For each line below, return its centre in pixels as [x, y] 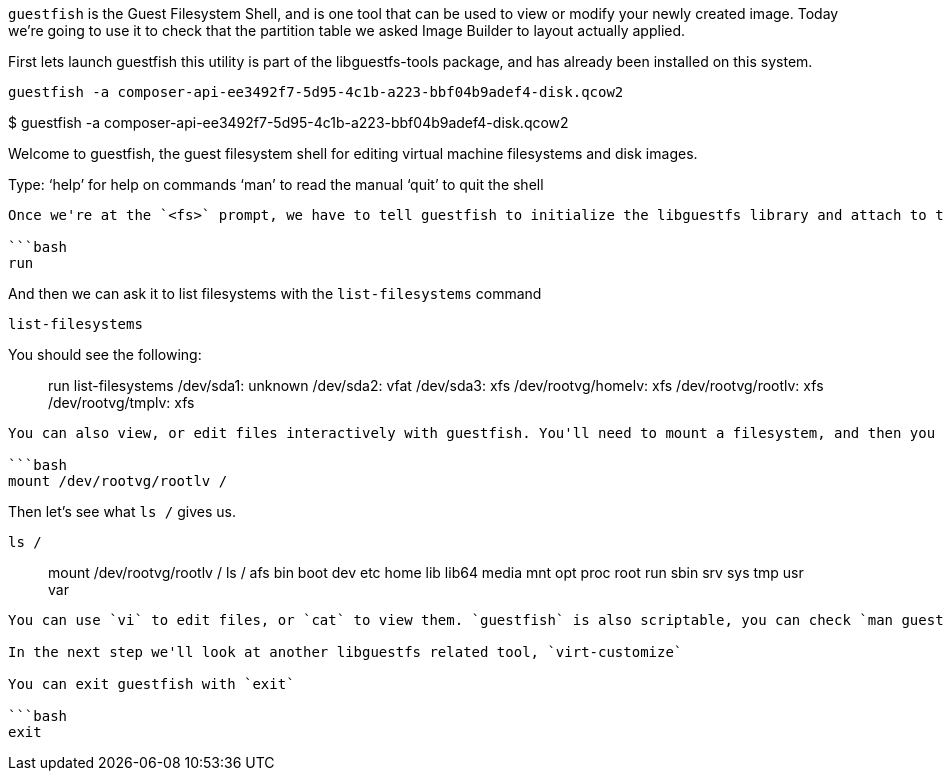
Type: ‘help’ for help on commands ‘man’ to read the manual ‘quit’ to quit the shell [276, 184]
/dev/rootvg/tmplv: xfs [121, 402]
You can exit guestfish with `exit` [151, 684]
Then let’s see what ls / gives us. [122, 511]
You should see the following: [105, 354]
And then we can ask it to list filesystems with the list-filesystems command [275, 293]
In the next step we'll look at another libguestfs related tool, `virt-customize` [345, 652]
